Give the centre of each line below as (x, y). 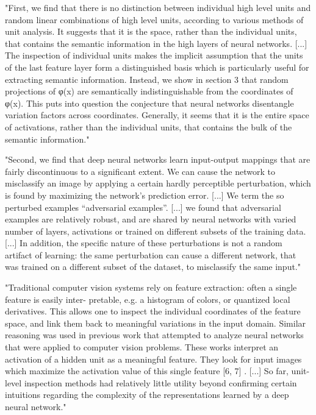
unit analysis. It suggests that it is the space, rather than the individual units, (151, 31)
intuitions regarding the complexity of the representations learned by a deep (147, 395)
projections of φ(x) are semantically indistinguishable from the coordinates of (149, 91)
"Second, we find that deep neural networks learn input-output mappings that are (158, 159)
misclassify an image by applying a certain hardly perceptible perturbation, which (158, 183)
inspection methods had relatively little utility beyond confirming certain (160, 382)
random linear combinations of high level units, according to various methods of (154, 19)
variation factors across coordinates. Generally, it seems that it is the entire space (157, 115)
